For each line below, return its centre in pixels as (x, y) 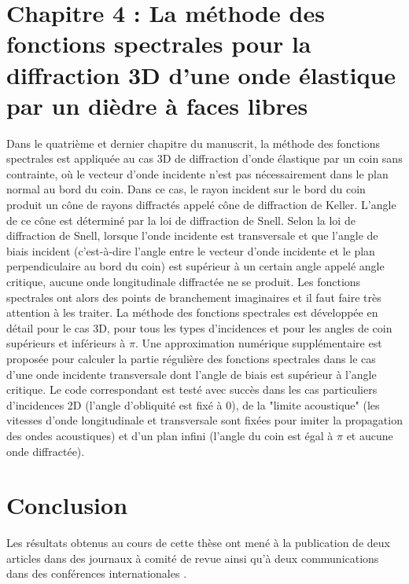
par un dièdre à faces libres (157, 105)
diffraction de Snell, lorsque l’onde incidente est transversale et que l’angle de (192, 235)
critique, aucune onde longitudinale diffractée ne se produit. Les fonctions (184, 282)
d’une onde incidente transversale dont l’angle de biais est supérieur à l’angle (192, 374)
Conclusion (67, 505)
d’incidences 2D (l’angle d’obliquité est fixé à (114, 404)
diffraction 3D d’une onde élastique (201, 74)
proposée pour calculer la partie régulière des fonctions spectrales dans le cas (191, 358)
